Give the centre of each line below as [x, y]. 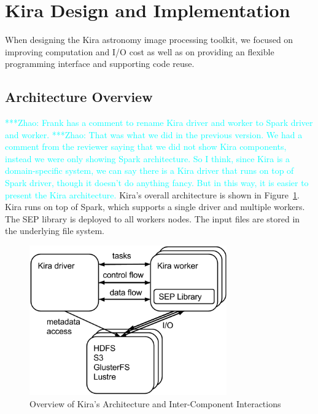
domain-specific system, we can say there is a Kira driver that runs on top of [149, 170]
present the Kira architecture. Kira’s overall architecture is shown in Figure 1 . [152, 194]
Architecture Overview [79, 97]
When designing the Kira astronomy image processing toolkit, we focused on [149, 40]
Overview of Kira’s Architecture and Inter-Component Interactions [155, 403]
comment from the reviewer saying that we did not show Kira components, [146, 146]
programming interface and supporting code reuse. [100, 64]
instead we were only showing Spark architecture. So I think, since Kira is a [148, 158]
